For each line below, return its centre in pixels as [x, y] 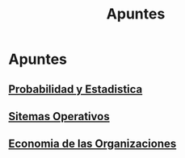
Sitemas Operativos [59, 116]
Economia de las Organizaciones [92, 144]
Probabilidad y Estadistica [76, 89]
